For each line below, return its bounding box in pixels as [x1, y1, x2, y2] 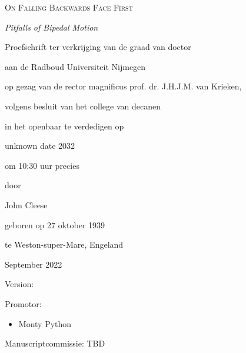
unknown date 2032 [5, 139, 75, 152]
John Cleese [5, 198, 48, 211]
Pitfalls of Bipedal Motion [5, 21, 98, 33]
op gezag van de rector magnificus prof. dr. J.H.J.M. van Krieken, [5, 80, 242, 92]
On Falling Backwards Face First [5, 1, 133, 13]
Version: [5, 278, 34, 290]
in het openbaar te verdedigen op [5, 119, 124, 132]
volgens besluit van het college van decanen [5, 99, 161, 112]
